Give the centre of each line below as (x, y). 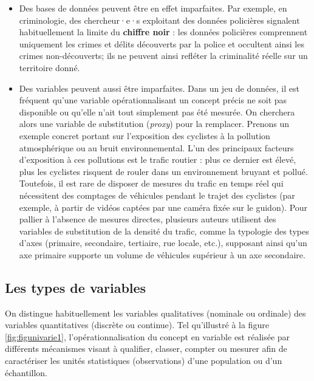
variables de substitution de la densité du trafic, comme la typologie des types (164, 231)
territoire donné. (49, 67)
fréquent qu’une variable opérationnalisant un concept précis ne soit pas (153, 100)
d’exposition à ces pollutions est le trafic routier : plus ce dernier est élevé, (158, 160)
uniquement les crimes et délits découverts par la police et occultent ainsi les (162, 43)
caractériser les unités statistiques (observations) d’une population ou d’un (144, 361)
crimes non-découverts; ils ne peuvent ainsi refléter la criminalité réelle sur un (163, 56)
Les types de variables (76, 287)
